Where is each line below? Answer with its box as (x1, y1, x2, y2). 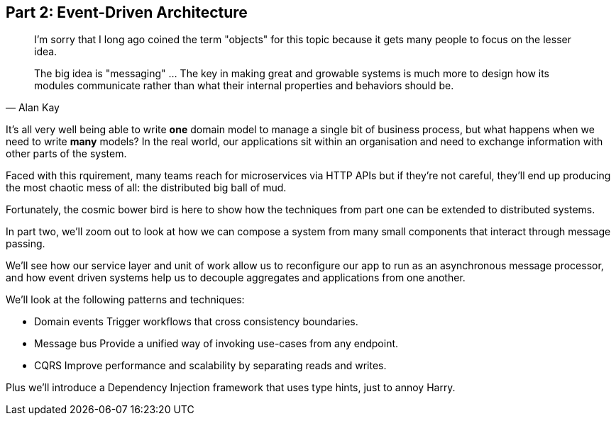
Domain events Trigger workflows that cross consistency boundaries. (34, 315, 358, 328)
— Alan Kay (6, 101, 60, 114)
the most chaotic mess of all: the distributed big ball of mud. (6, 181, 287, 194)
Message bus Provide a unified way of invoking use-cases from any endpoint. (34, 337, 399, 350)
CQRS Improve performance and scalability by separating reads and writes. (34, 359, 387, 372)
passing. (6, 237, 45, 250)
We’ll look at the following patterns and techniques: (6, 293, 245, 306)
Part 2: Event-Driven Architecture (6, 4, 248, 21)
